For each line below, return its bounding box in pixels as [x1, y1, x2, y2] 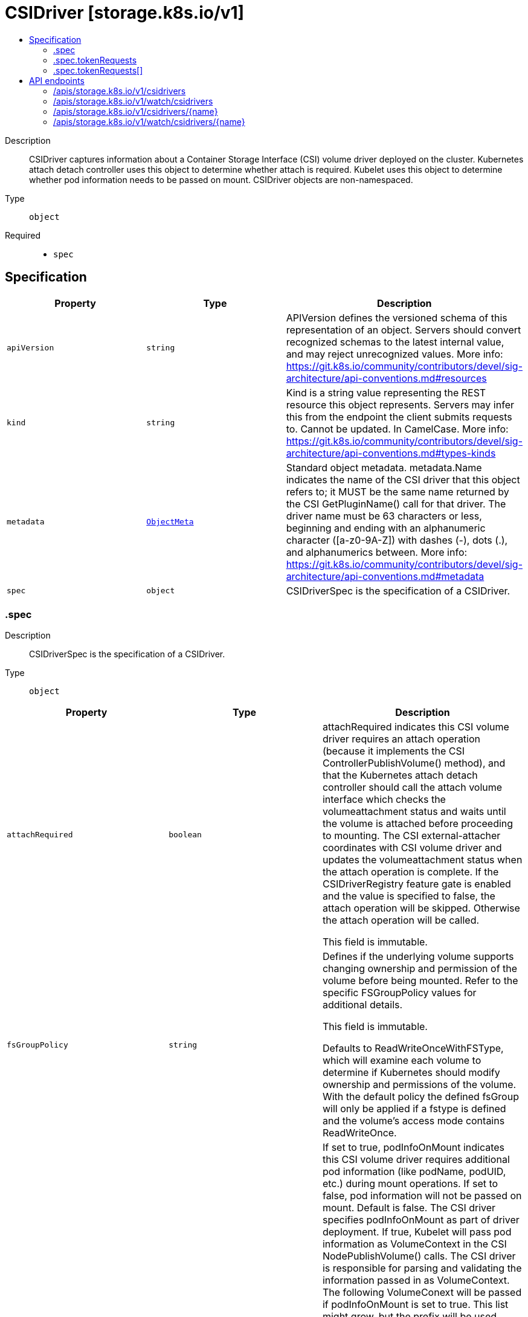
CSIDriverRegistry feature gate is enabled [322, 878, 511, 890]
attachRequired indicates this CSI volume [322, 721, 509, 733]
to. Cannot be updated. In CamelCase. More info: [286, 422, 509, 435]
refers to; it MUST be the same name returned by [286, 485, 509, 498]
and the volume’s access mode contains [322, 1115, 505, 1127]
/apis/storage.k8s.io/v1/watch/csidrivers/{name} [53, 116, 245, 127]
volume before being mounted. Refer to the [322, 974, 518, 987]
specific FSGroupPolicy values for [322, 987, 477, 999]
